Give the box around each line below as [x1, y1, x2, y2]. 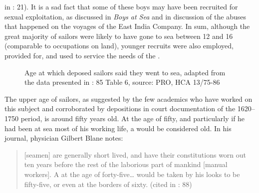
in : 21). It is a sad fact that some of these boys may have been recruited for [4, 1, 238, 11]
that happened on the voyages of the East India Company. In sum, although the [4, 21, 250, 31]
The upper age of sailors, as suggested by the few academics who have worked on [4, 93, 253, 104]
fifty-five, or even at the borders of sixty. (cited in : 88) [24, 179, 192, 189]
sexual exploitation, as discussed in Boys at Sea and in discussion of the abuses [4, 11, 246, 21]
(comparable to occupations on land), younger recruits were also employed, [4, 40, 234, 51]
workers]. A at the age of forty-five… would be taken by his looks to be [24, 169, 240, 179]
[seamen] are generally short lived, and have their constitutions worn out [24, 149, 247, 160]
